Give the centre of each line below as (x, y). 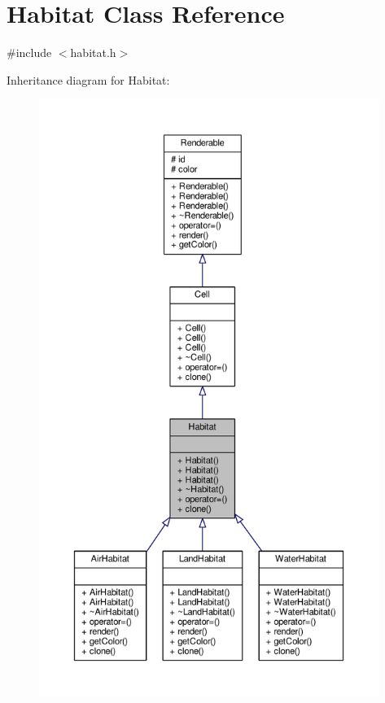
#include (29, 52)
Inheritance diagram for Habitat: (88, 79)
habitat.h (93, 52)
